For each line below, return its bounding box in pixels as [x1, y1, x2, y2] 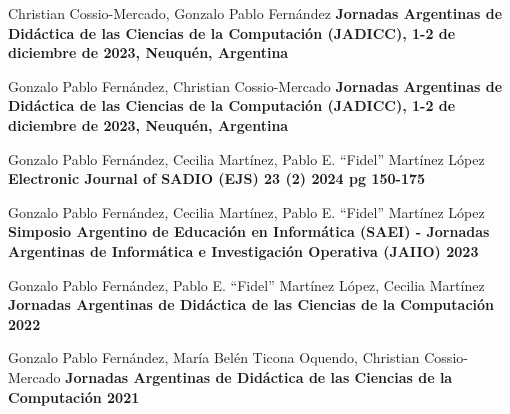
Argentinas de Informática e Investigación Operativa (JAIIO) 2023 [8, 240, 479, 261]
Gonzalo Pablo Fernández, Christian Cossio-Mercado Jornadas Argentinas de [8, 75, 503, 96]
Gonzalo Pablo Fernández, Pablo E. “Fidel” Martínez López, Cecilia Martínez [8, 274, 485, 295]
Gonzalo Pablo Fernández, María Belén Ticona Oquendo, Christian [8, 347, 420, 368]
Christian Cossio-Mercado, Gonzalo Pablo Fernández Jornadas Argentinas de [8, 3, 503, 23]
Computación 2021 [8, 386, 140, 407]
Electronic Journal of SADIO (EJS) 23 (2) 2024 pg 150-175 [8, 168, 426, 189]
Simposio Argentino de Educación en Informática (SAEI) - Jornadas [8, 221, 490, 242]
